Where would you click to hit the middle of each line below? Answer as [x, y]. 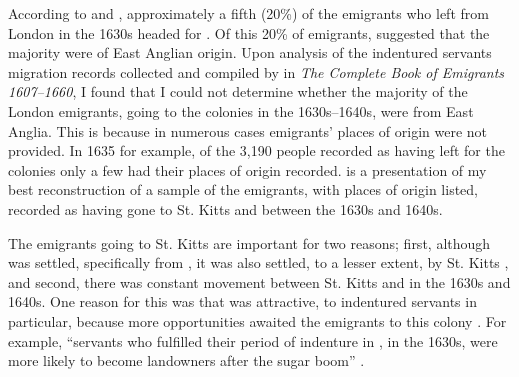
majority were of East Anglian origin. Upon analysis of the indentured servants [250, 52]
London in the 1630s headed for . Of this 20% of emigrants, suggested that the [249, 32]
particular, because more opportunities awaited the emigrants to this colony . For [257, 320]
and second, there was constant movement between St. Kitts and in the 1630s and [259, 281]
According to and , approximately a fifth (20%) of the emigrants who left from [248, 13]
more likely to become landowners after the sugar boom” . [186, 360]
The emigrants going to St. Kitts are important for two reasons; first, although [249, 242]
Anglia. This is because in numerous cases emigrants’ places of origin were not [248, 130]
